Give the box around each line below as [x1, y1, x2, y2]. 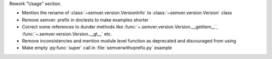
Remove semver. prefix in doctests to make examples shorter [22, 16, 149, 22]
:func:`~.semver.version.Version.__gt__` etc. [22, 30, 112, 37]
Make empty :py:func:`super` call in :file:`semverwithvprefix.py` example [22, 45, 172, 51]
